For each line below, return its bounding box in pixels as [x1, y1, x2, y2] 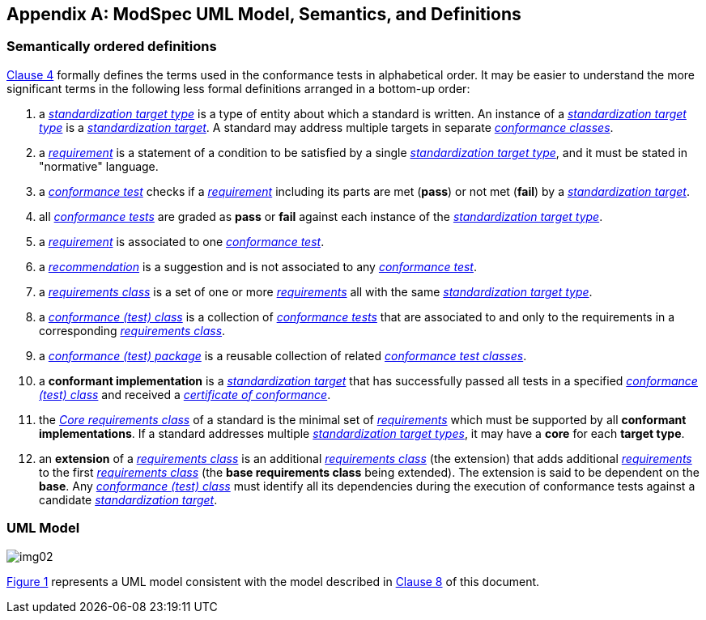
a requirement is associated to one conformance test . [39, 234, 325, 248]
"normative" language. [39, 159, 159, 173]
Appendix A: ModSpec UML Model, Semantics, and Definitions [6, 4, 521, 24]
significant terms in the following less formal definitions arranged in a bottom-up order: [6, 81, 470, 96]
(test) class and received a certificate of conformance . [39, 387, 331, 401]
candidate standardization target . [39, 492, 218, 507]
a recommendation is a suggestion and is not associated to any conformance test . [39, 259, 477, 274]
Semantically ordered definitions [6, 38, 217, 55]
